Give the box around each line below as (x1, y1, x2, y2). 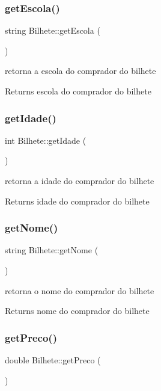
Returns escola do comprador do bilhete (5, 85, 151, 97)
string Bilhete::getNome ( (5, 244, 99, 256)
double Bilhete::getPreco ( (5, 354, 101, 366)
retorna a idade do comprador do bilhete (5, 174, 154, 186)
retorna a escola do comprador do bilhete (5, 64, 156, 77)
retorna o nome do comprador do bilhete (5, 284, 154, 297)
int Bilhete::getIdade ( (5, 134, 87, 146)
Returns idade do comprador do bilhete (5, 194, 150, 207)
